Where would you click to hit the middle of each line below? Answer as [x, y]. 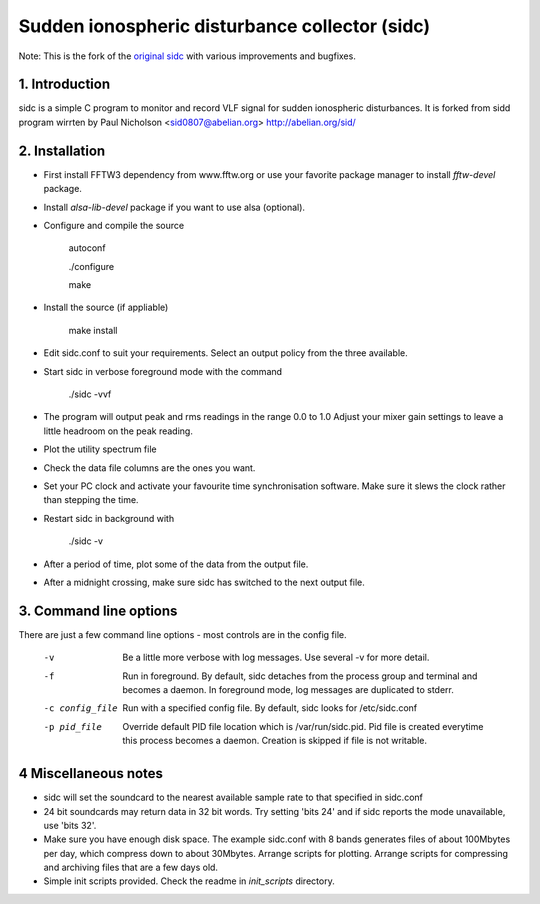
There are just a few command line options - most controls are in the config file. [182, 634]
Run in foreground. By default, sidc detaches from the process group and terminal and [300, 676]
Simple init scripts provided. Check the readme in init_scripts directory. [189, 881]
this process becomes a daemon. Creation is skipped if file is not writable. [275, 741]
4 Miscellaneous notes [91, 773]
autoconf [87, 248]
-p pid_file [72, 726]
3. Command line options [98, 610]
